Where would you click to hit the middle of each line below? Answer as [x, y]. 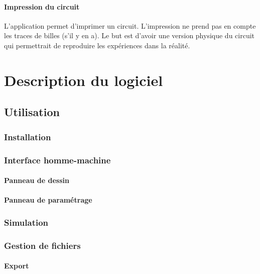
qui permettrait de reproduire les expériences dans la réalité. [97, 45]
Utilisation [32, 112]
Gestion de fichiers [42, 245]
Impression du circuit [42, 6]
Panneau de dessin [37, 180]
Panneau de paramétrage [48, 200]
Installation [28, 136]
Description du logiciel [84, 80]
